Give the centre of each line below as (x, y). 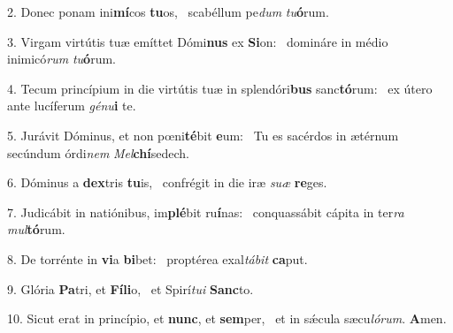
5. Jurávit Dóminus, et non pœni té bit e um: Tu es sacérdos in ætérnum (203, 135)
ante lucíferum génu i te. (72, 106)
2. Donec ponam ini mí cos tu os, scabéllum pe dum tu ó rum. (168, 11)
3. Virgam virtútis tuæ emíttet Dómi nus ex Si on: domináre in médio (198, 41)
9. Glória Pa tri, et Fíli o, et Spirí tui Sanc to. (131, 288)
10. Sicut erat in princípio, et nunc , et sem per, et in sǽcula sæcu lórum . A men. (227, 318)
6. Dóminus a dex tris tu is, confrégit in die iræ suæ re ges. (167, 182)
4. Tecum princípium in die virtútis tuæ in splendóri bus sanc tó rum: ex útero (220, 88)
